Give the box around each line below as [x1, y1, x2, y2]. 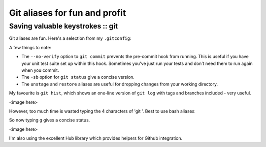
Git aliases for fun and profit [9, 7, 126, 18]
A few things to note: [9, 44, 52, 50]
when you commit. [21, 67, 59, 73]
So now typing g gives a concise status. [9, 117, 90, 123]
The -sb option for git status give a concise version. [21, 74, 135, 80]
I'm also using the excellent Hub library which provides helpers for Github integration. [9, 135, 183, 141]
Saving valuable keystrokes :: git [9, 22, 118, 30]
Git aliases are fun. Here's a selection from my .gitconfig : [9, 35, 132, 41]
